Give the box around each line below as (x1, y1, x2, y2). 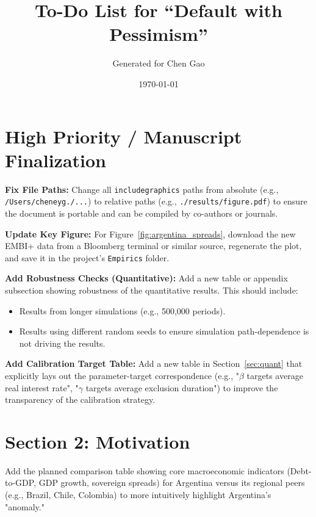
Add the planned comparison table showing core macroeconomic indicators (5, 464, 284, 477)
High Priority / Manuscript (5, 123, 242, 148)
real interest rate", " (5, 381, 79, 394)
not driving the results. (19, 336, 106, 349)
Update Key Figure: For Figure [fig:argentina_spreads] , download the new (5, 227, 296, 240)
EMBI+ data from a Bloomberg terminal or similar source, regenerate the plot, (5, 239, 302, 252)
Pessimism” (109, 21, 208, 46)
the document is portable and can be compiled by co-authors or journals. (5, 206, 278, 219)
